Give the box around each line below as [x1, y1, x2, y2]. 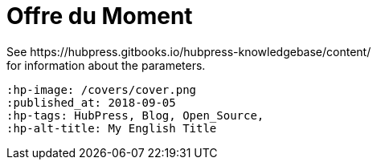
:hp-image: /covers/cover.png [6, 83, 197, 96]
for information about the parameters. [6, 58, 206, 72]
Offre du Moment [6, 2, 193, 30]
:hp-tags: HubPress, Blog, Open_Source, [6, 108, 264, 122]
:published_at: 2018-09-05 [6, 95, 176, 109]
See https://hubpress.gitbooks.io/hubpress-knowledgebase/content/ [6, 44, 371, 59]
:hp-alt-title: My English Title [6, 121, 217, 135]
